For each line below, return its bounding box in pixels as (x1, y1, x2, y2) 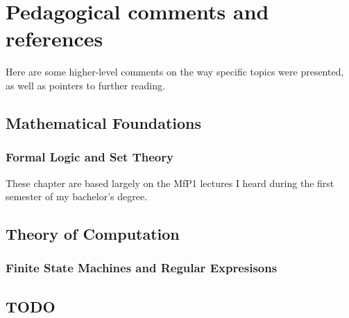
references (6, 24, 103, 53)
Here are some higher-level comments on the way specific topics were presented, (6, 64, 344, 79)
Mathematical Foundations (6, 112, 202, 133)
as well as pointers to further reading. (6, 78, 165, 92)
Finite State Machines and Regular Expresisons (6, 259, 278, 276)
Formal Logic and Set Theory (6, 148, 173, 166)
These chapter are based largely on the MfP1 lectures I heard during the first (6, 175, 334, 190)
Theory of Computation (6, 223, 180, 245)
